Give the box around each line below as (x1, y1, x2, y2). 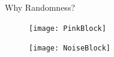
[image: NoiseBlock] (29, 44, 111, 53)
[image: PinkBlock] (29, 24, 106, 33)
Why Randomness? (5, 1, 76, 13)
